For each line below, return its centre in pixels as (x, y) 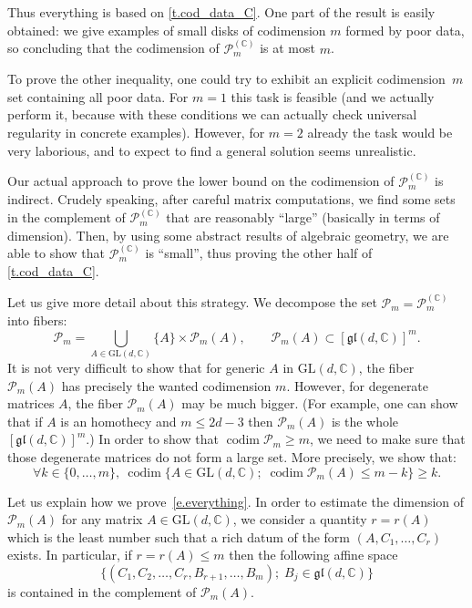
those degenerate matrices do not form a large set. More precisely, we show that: (232, 456)
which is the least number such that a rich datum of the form (179, 536)
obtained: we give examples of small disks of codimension (167, 30)
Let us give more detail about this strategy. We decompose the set (192, 302)
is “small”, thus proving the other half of (259, 253)
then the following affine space (313, 555)
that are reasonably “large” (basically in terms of (303, 217)
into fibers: (37, 320)
